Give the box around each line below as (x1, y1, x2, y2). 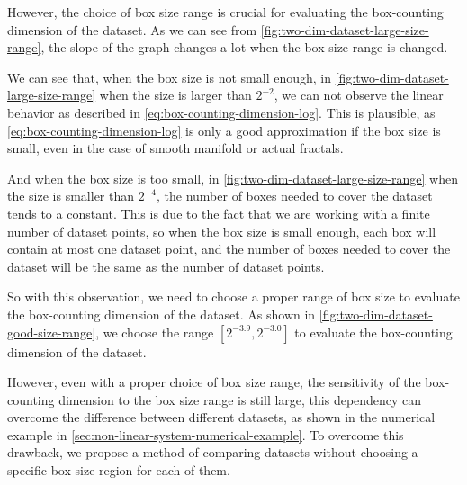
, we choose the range (95, 322, 214, 341)
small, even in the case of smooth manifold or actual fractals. (7, 139, 344, 157)
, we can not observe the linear (274, 85, 444, 104)
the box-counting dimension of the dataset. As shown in (7, 304, 316, 323)
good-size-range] (7, 322, 96, 341)
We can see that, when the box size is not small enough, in (7, 67, 331, 86)
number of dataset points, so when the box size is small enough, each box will (7, 221, 436, 240)
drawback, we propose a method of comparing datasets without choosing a (7, 443, 418, 462)
